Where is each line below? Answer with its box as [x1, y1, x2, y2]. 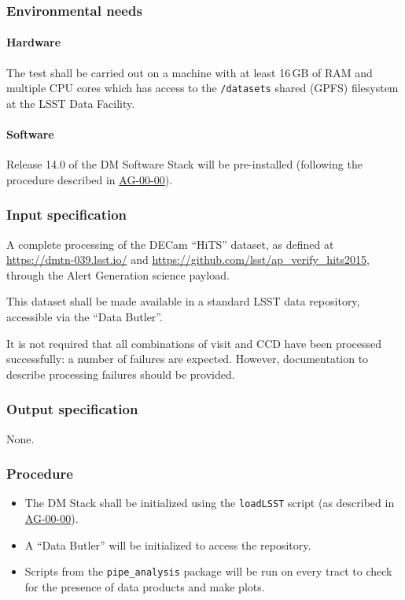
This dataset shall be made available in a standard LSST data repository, [6, 293, 360, 309]
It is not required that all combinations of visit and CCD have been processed [6, 335, 382, 351]
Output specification [6, 399, 138, 419]
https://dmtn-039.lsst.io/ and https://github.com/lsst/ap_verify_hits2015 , [6, 251, 370, 268]
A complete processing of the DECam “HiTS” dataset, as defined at [6, 235, 334, 252]
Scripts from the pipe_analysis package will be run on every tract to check [24, 563, 392, 580]
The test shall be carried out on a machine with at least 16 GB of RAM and [6, 64, 373, 80]
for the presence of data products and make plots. [24, 578, 265, 594]
